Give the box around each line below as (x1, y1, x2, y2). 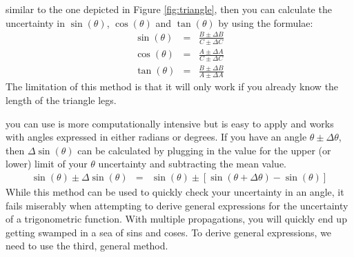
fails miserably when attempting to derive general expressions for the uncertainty (6, 198, 348, 212)
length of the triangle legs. (6, 92, 117, 107)
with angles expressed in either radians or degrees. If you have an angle (6, 130, 307, 144)
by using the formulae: (218, 15, 313, 30)
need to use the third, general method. (6, 238, 168, 253)
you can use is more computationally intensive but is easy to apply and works (6, 116, 334, 130)
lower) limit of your (6, 156, 88, 171)
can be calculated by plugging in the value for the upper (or (77, 143, 331, 157)
